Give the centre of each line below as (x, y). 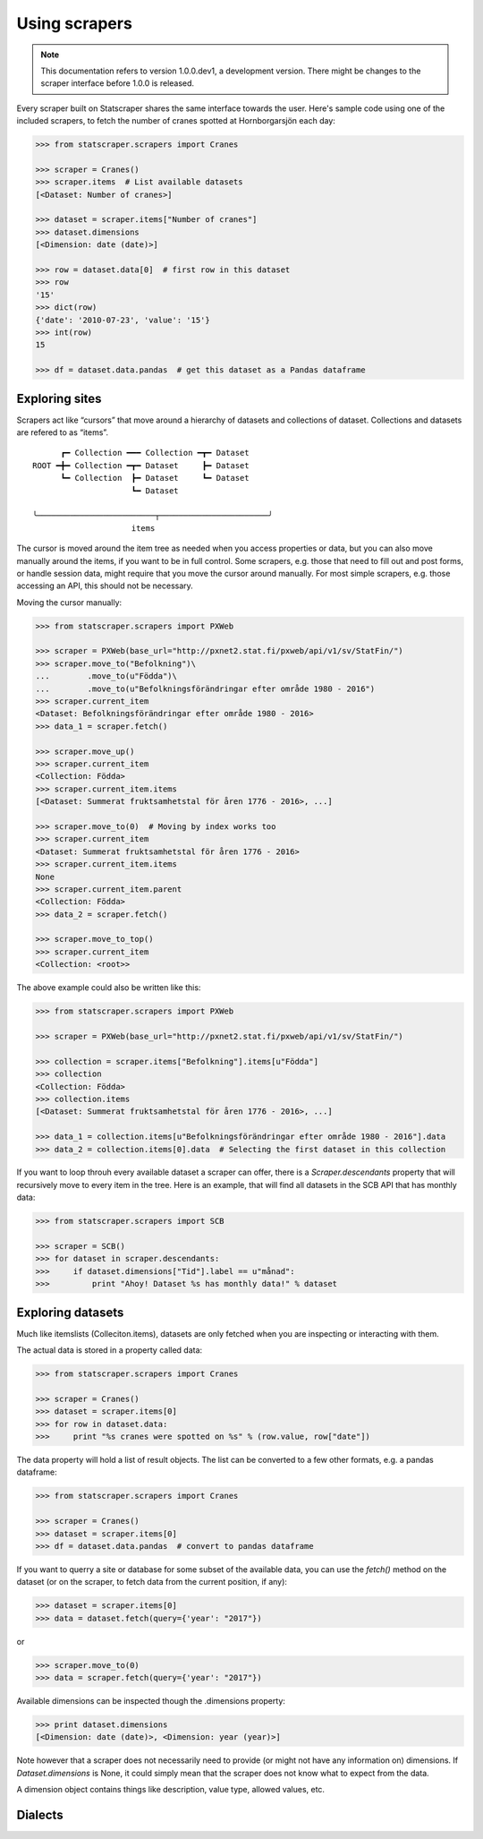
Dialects (40, 1815)
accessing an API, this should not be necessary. (105, 586)
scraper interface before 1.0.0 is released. (118, 83)
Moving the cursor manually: (69, 602)
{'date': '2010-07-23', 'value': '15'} (123, 320)
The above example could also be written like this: (109, 988)
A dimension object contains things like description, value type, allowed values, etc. (171, 1790)
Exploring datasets (70, 1312)
